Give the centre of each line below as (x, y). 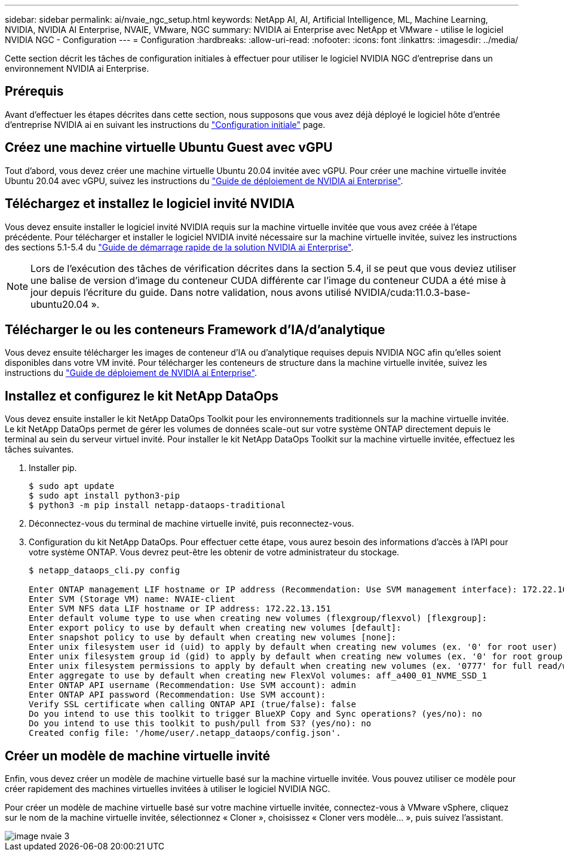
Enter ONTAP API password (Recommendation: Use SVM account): (177, 695)
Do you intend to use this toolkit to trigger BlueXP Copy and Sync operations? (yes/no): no (255, 714)
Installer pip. (53, 468)
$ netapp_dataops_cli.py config (104, 571)
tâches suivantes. (39, 450)
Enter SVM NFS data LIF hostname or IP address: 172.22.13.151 (180, 609)
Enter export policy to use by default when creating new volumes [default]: (215, 628)
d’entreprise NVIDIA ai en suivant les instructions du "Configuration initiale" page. (165, 124)
